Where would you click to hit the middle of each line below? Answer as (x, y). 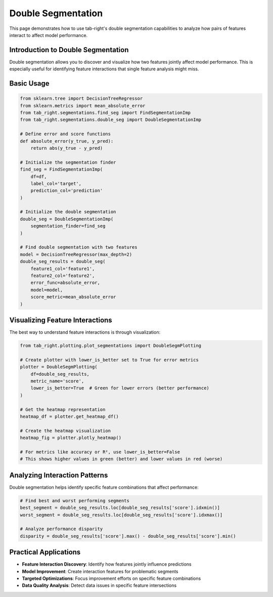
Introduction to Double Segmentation (69, 50)
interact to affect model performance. (49, 35)
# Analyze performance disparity (61, 529)
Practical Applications (45, 552)
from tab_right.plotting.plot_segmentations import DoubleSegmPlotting (111, 346)
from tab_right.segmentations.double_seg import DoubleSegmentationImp (111, 120)
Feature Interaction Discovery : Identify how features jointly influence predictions (107, 564)
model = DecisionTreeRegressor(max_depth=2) (76, 254)
